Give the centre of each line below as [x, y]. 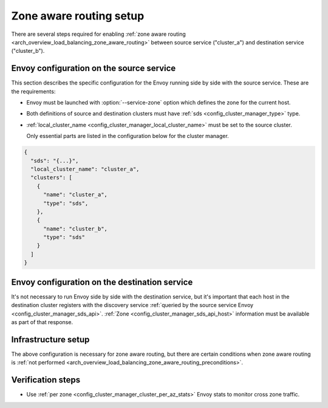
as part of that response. [42, 322]
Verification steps [46, 380]
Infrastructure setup [50, 340]
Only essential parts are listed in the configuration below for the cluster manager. [128, 136]
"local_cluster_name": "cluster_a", [85, 169]
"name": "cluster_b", [75, 229]
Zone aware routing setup [78, 16]
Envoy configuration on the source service [94, 68]
